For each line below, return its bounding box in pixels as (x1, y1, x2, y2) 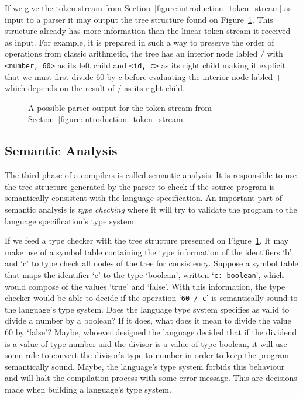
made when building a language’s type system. (5, 383, 171, 395)
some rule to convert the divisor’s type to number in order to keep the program (5, 349, 289, 361)
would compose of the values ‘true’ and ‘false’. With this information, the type (5, 280, 285, 292)
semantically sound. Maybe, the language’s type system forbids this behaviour (5, 360, 285, 372)
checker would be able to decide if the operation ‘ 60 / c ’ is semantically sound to (5, 292, 298, 304)
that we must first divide (5, 70, 94, 82)
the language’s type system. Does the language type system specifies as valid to (5, 303, 290, 315)
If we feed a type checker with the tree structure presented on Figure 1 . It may (5, 234, 289, 247)
